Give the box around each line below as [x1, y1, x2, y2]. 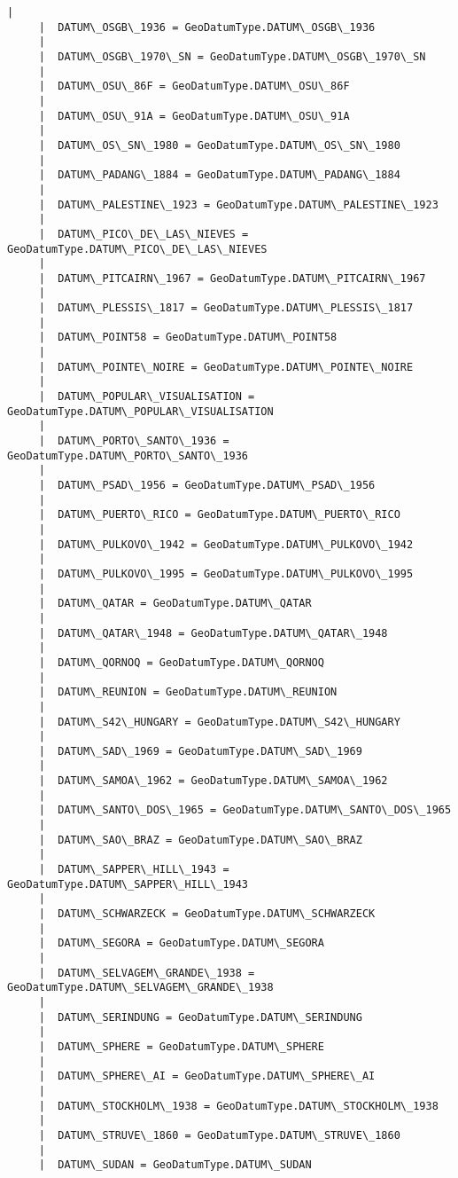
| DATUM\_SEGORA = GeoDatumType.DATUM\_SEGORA [38, 937, 324, 950]
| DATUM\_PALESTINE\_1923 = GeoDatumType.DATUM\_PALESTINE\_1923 [38, 198, 439, 211]
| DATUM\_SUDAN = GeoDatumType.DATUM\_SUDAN [38, 1158, 312, 1172]
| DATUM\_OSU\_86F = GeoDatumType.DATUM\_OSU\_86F [38, 80, 350, 93]
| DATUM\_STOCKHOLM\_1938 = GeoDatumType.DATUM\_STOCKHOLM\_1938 [38, 1099, 439, 1112]
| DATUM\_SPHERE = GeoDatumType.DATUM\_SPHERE [38, 1040, 324, 1053]
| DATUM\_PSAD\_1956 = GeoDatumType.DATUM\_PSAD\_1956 [38, 479, 376, 491]
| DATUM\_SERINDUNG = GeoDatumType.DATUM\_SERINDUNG [38, 1010, 362, 1024]
